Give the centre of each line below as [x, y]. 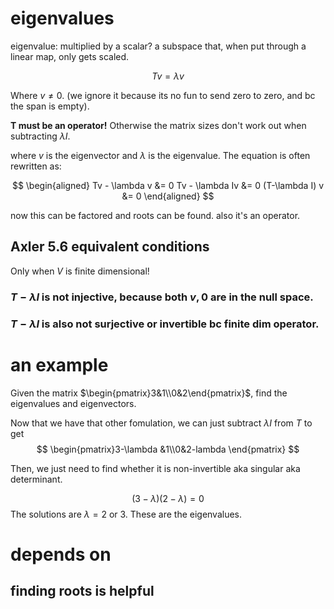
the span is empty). [50, 106]
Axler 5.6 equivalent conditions [110, 247]
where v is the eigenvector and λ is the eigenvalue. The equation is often [160, 155]
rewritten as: [36, 166]
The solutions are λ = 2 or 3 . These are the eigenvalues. [126, 514]
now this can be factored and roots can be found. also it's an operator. [155, 215]
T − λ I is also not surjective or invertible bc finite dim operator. [165, 324]
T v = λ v [168, 76]
